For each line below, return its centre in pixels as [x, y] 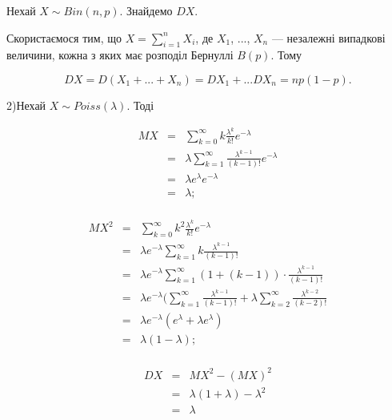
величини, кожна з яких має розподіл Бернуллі [120, 55]
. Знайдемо [146, 10]
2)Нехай [26, 105]
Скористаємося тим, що [64, 37]
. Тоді [140, 105]
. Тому [286, 55]
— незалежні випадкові [328, 37]
